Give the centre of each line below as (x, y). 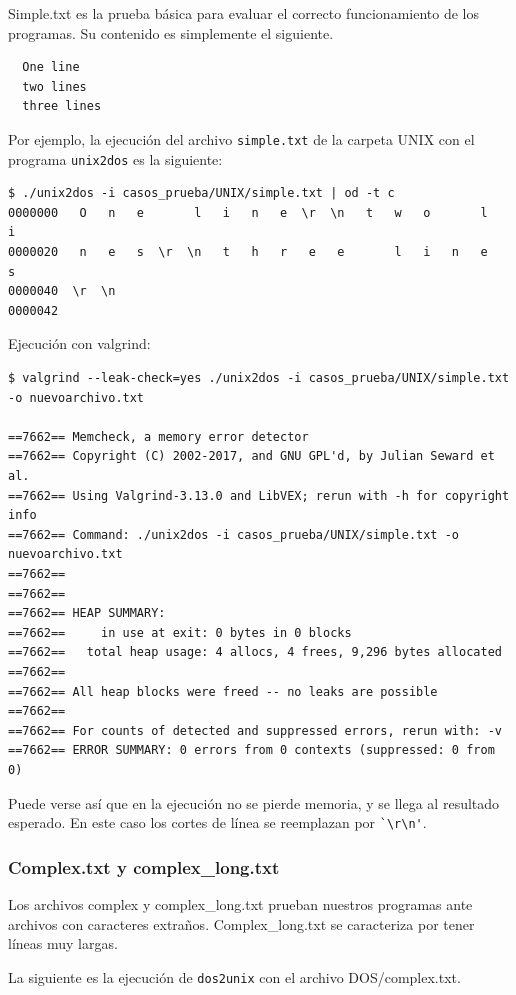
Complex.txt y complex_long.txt (144, 866)
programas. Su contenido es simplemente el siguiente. (171, 32)
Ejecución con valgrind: (79, 343)
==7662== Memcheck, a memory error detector (158, 436)
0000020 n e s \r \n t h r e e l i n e (248, 252)
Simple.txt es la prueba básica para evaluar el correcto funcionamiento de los (243, 13)
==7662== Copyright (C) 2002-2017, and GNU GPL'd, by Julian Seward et (251, 456)
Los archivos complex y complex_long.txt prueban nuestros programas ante (240, 903)
